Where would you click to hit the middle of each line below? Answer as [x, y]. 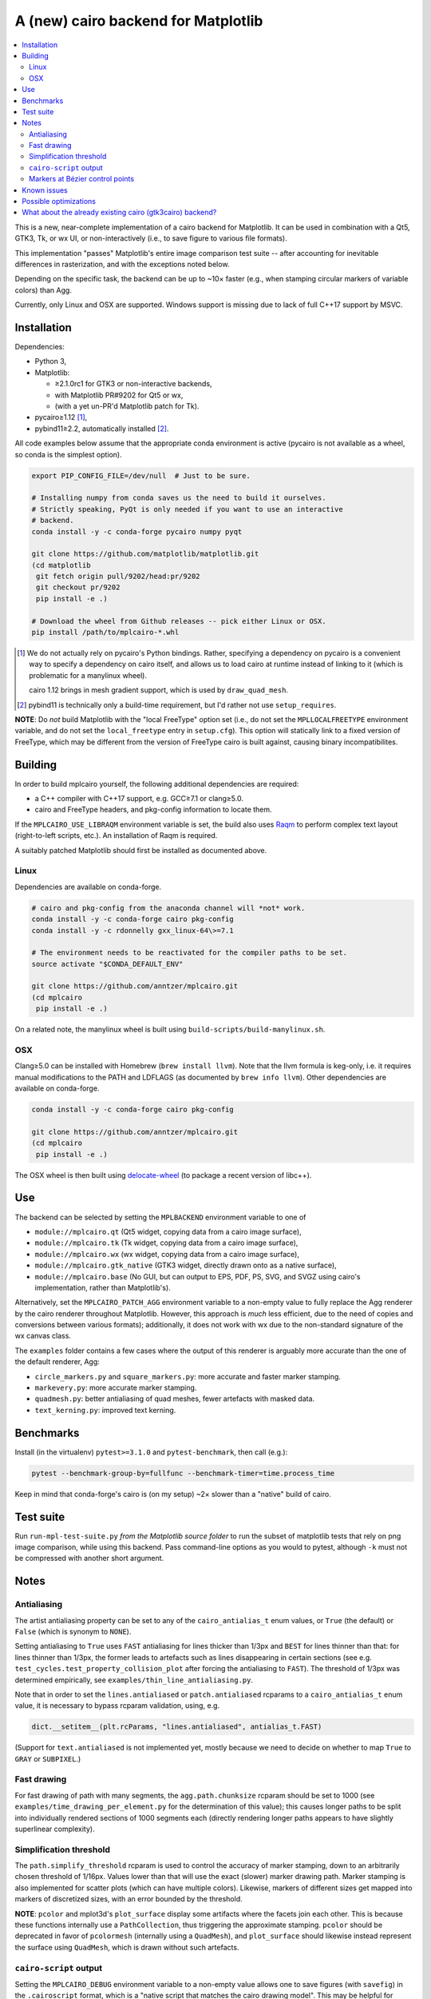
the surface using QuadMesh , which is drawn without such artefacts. [127, 1947]
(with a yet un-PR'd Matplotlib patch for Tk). [127, 406]
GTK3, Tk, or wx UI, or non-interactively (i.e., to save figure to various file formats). [151, 238]
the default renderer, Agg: [57, 1362]
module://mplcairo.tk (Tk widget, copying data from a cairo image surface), [166, 1243]
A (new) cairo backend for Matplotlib [139, 21]
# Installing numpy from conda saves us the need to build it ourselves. [179, 498]
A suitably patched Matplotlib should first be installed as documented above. [141, 850]
